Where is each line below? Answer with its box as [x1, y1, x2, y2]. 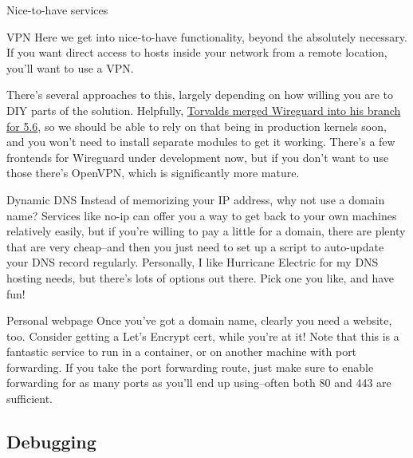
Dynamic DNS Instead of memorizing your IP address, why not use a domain [6, 191, 385, 207]
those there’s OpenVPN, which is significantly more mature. [6, 164, 300, 181]
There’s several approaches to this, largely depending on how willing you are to [6, 86, 394, 103]
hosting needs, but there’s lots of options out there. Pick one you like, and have [6, 269, 394, 286]
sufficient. [6, 390, 53, 407]
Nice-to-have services [6, 2, 108, 18]
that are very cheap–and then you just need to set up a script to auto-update [6, 238, 384, 255]
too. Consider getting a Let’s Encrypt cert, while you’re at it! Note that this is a [6, 327, 399, 344]
